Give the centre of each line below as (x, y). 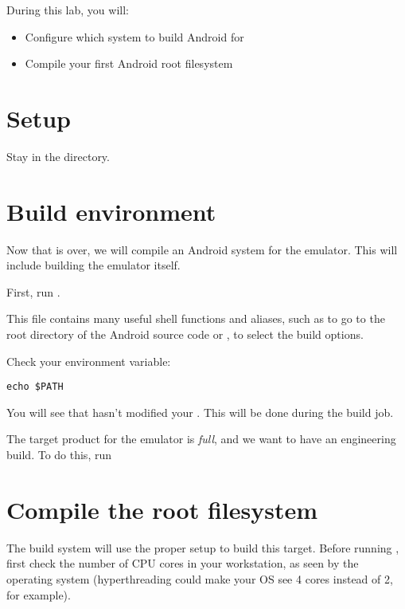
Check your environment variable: (89, 361)
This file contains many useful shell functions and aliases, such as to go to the (196, 318)
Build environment (111, 211)
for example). (39, 594)
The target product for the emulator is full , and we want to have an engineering (201, 439)
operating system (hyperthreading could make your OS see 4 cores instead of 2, (200, 578)
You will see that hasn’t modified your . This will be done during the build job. (200, 412)
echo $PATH (35, 387)
